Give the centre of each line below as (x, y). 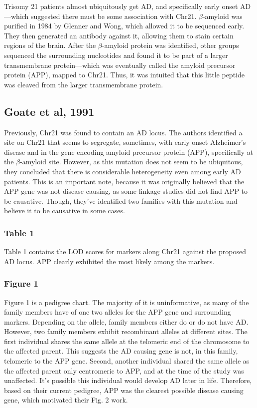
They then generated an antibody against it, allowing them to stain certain (119, 35)
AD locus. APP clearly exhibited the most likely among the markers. (109, 261)
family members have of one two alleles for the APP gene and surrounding (118, 312)
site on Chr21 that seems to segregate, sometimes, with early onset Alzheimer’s (125, 142)
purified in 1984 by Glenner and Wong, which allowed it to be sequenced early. (124, 26)
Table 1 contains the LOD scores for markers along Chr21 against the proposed (125, 251)
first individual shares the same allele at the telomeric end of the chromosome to (127, 341)
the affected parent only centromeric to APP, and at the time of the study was (124, 370)
